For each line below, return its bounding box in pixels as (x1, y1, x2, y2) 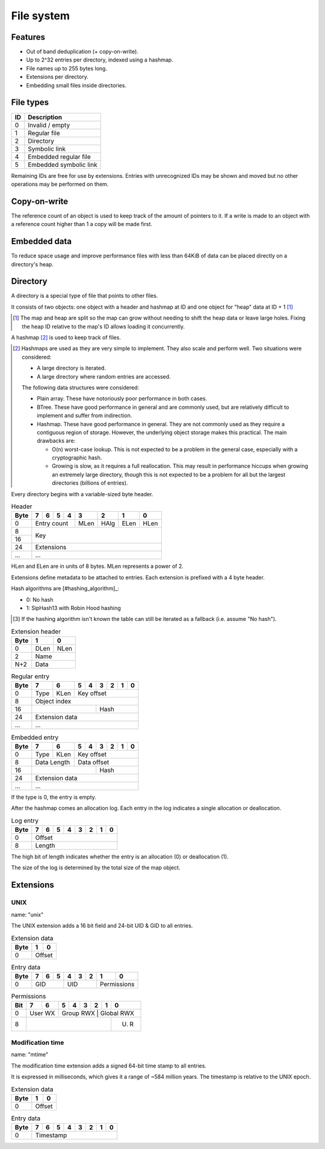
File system (11, 9, 70, 22)
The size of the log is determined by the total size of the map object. (11, 864, 181, 871)
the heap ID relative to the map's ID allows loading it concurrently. (22, 323, 185, 330)
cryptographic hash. (52, 454, 102, 461)
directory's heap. (11, 260, 54, 268)
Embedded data (11, 236, 72, 247)
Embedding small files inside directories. (26, 81, 126, 89)
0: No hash (26, 596, 54, 603)
